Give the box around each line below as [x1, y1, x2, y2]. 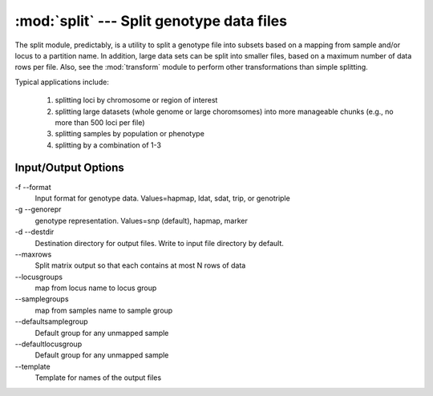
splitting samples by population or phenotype [55, 129, 204, 139]
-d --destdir [14, 227, 55, 236]
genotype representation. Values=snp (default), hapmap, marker [34, 216, 249, 225]
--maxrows [14, 249, 52, 259]
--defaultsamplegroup [14, 317, 88, 326]
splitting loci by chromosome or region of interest [55, 95, 218, 105]
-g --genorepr [14, 204, 62, 214]
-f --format [14, 182, 51, 192]
